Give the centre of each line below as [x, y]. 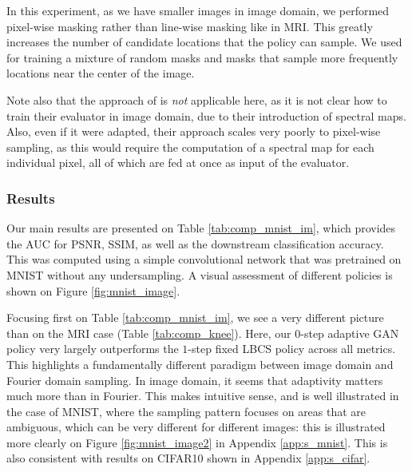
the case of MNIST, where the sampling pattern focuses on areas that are [186, 411]
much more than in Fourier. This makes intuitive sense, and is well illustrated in [203, 396]
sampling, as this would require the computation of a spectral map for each [190, 147]
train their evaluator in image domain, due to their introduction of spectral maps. [206, 115]
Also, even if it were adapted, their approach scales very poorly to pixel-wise [194, 131]
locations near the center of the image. [101, 73]
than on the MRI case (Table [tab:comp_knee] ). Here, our [149, 333]
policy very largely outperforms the [93, 349]
